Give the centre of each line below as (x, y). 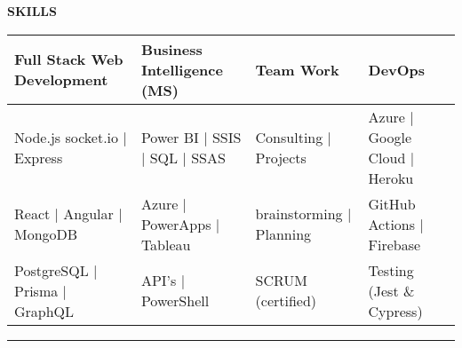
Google (390, 137)
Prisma (36, 290)
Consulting (289, 137)
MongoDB (46, 234)
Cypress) (395, 311)
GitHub (392, 203)
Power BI (170, 137)
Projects (281, 157)
